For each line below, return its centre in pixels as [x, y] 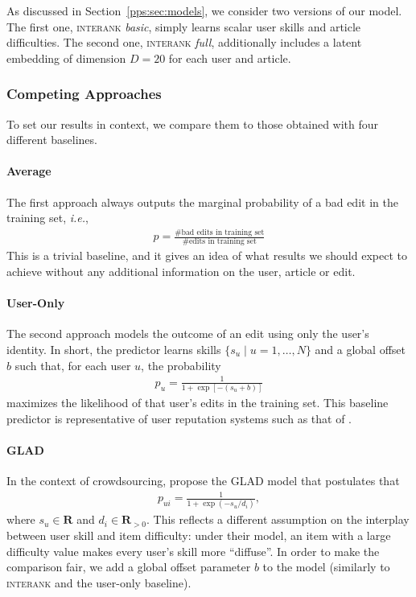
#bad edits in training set [220, 232]
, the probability [181, 365]
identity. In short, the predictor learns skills [114, 349]
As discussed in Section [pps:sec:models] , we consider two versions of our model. [204, 10]
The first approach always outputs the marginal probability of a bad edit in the [202, 202]
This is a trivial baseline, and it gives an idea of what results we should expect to [207, 255]
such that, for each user [73, 365]
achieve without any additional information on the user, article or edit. [181, 272]
